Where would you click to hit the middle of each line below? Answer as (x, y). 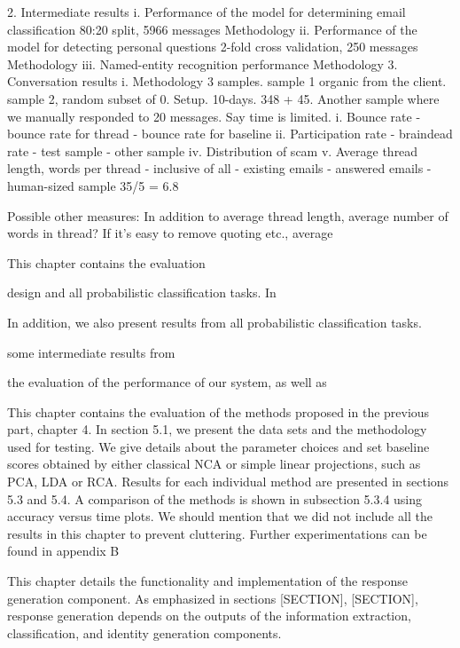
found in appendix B (63, 551)
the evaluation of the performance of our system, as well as (167, 382)
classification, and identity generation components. (144, 632)
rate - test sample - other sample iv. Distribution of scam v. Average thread (213, 150)
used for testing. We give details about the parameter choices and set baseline (218, 446)
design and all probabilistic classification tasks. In (142, 292)
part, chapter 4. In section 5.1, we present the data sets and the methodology (217, 429)
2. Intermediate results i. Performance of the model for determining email (207, 12)
